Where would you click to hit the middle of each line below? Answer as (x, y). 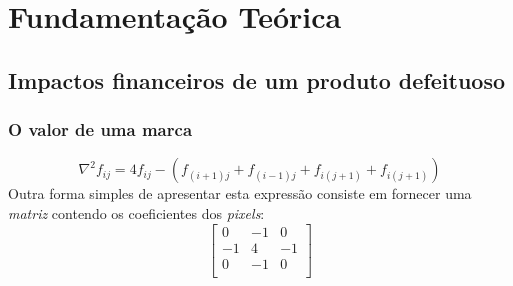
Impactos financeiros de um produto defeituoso (256, 79)
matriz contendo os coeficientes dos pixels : (136, 212)
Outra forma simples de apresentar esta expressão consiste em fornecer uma (240, 193)
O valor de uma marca (100, 129)
